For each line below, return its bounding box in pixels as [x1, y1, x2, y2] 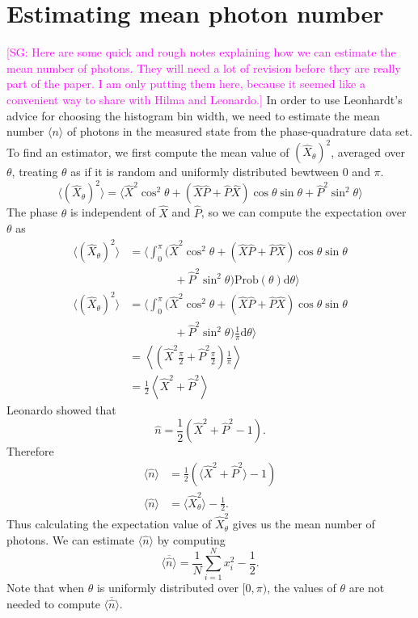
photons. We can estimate [6, 531, 135, 548]
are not [348, 579, 385, 596]
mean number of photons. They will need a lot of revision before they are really [6, 59, 401, 76]
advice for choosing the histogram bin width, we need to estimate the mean [6, 107, 380, 124]
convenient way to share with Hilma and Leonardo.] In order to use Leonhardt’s [6, 90, 403, 107]
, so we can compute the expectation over [201, 204, 407, 221]
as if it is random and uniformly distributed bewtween [70, 163, 340, 180]
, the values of [267, 579, 336, 596]
